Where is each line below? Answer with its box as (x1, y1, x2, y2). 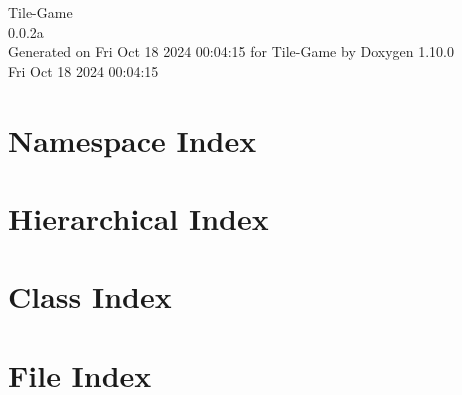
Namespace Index (8, 119, 257, 160)
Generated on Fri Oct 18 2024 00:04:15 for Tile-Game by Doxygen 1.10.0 (8, 41, 454, 62)
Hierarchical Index (8, 197, 269, 238)
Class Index (8, 276, 172, 317)
